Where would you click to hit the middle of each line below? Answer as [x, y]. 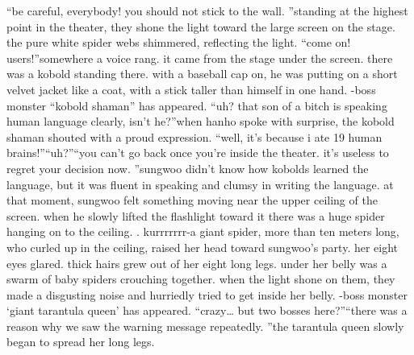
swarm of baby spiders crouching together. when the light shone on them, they [201, 279]
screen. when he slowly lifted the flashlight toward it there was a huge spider [196, 215]
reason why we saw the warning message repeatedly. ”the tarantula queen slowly [205, 326]
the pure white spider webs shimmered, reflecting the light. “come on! [179, 42]
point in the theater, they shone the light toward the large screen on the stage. [201, 26]
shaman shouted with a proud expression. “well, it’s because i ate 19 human [194, 136]
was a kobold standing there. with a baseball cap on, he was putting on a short [202, 74]
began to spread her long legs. [81, 342]
